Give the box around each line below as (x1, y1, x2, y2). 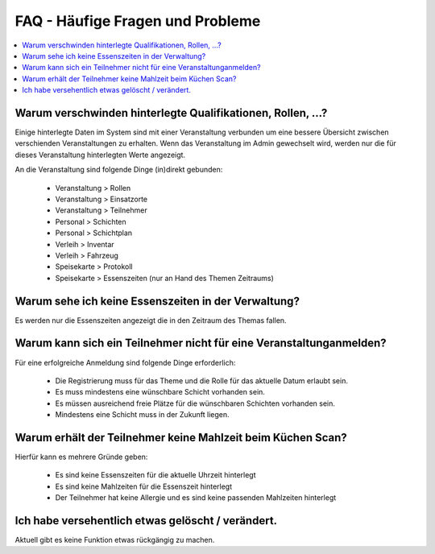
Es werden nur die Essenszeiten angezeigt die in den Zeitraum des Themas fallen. (14, 315, 287, 325)
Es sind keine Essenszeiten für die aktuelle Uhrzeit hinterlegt (55, 470, 257, 480)
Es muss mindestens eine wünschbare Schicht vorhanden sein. (55, 387, 266, 397)
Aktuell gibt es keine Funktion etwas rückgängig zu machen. (14, 535, 215, 545)
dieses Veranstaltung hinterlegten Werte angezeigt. (14, 150, 185, 159)
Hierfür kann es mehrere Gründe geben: (14, 452, 148, 461)
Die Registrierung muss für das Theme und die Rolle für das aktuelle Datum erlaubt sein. (55, 375, 348, 386)
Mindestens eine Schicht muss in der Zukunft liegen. (55, 410, 230, 420)
